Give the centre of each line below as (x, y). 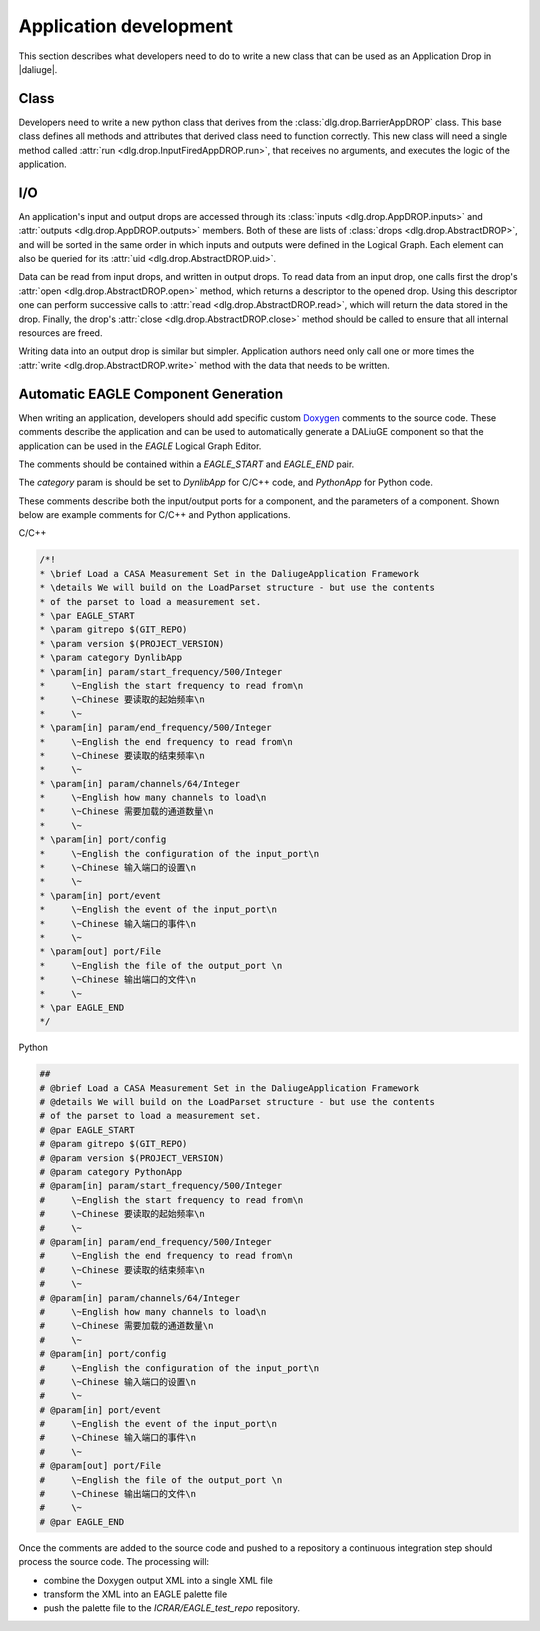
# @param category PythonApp (111, 1172)
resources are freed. (60, 333)
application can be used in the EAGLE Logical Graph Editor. (140, 446)
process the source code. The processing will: (114, 1562)
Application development (126, 26)
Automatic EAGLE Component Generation (151, 393)
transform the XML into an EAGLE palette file (135, 1594)
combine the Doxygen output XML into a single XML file (158, 1580)
